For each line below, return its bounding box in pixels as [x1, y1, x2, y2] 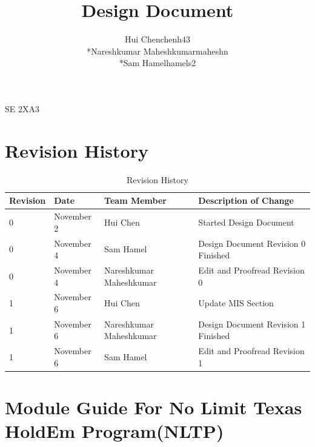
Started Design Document [198, 215, 294, 228]
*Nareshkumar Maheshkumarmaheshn [87, 44, 228, 57]
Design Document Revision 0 [198, 237, 306, 249]
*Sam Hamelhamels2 [119, 56, 196, 69]
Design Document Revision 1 [198, 317, 306, 330]
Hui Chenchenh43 [124, 33, 191, 45]
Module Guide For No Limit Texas [5, 395, 302, 420]
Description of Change [198, 194, 294, 207]
